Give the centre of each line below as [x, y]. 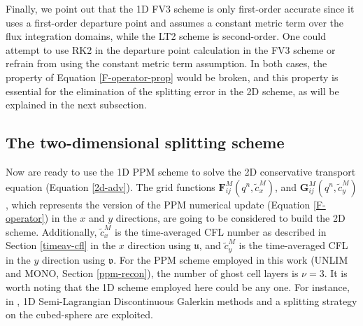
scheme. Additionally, [51, 231]
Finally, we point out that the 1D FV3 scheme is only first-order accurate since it [180, 8]
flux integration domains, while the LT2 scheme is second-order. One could [166, 36]
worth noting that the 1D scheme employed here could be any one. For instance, [178, 286]
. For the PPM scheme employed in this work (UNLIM [231, 259]
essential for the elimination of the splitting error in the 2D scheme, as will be [172, 91]
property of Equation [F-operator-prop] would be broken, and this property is [172, 77]
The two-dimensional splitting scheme [145, 142]
